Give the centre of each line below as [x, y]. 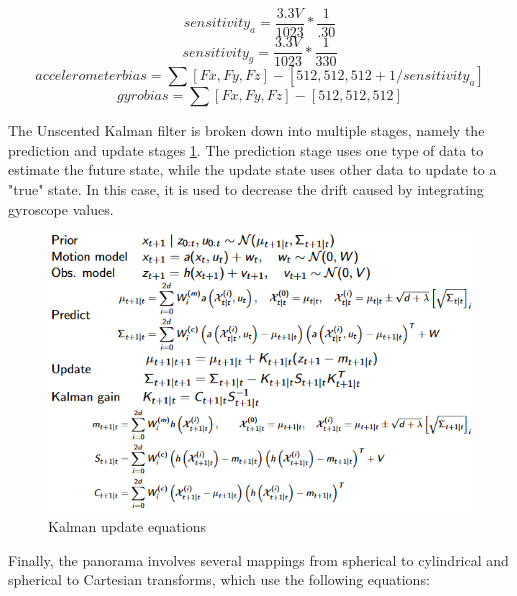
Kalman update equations [127, 525]
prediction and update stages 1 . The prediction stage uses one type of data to [246, 149]
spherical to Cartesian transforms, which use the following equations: [219, 579]
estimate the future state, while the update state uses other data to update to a [252, 169]
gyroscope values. [61, 208]
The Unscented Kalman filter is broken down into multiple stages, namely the [246, 130]
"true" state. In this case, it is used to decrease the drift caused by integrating [246, 188]
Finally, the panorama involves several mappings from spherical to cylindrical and [258, 559]
